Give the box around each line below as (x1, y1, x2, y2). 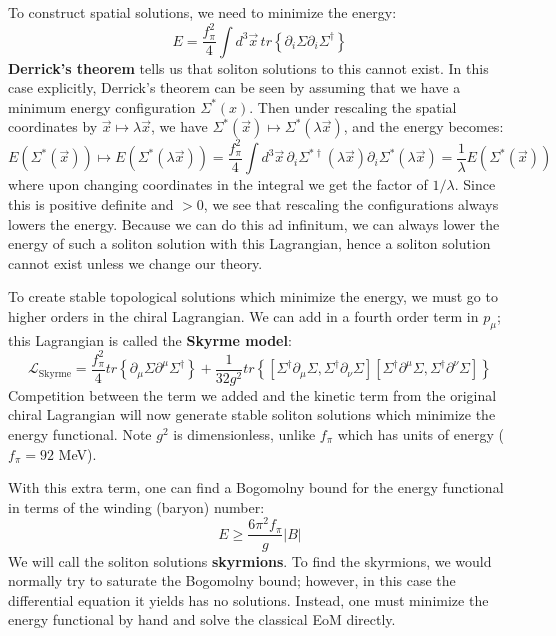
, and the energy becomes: (343, 116, 504, 137)
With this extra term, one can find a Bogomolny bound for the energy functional (8, 477, 504, 498)
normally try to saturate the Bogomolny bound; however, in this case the (8, 570, 456, 591)
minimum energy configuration (8, 96, 196, 117)
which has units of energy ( (337, 424, 504, 445)
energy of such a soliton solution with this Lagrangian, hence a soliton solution (8, 233, 491, 254)
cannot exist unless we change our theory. (8, 252, 263, 273)
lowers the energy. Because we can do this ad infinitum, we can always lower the (8, 213, 500, 234)
